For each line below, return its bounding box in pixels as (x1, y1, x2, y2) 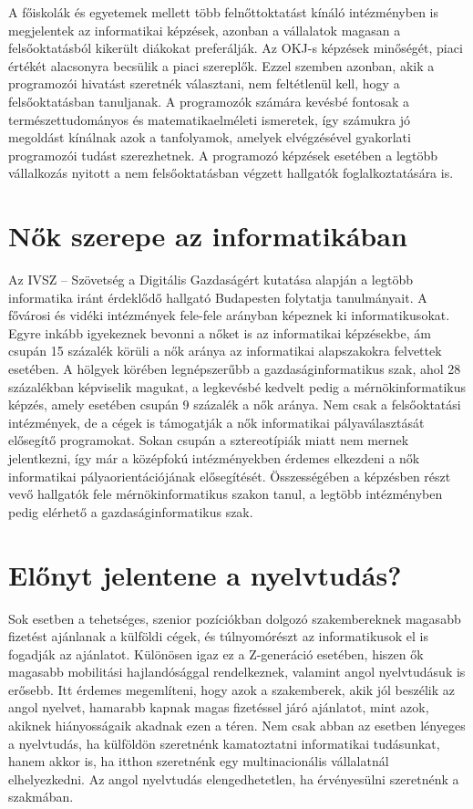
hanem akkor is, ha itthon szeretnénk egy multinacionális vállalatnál (8, 752, 389, 771)
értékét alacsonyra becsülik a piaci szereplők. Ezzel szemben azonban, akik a (8, 56, 435, 75)
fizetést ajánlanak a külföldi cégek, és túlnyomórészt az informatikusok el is (8, 627, 428, 646)
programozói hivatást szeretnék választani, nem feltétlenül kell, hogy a (8, 74, 400, 93)
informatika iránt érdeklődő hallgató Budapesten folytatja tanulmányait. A (8, 287, 427, 306)
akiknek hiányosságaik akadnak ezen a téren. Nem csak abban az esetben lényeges (8, 716, 466, 735)
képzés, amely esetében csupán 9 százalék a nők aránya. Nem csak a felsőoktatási (8, 395, 461, 414)
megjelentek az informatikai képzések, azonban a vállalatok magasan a (8, 20, 401, 39)
